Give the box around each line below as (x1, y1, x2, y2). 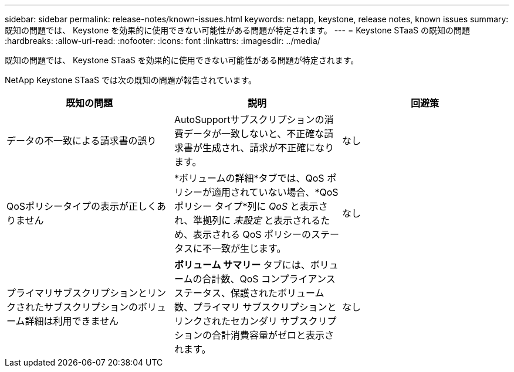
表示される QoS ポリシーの (192, 228, 312, 240)
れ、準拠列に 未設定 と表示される (174, 214, 321, 226)
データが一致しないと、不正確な (183, 128, 324, 139)
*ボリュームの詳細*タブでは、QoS (174, 172, 324, 184)
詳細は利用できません (25, 315, 119, 327)
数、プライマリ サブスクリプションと (174, 301, 337, 313)
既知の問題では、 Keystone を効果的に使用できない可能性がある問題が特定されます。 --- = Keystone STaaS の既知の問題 (5, 25, 470, 35)
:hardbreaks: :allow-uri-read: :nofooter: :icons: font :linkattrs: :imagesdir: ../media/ (5, 36, 320, 46)
